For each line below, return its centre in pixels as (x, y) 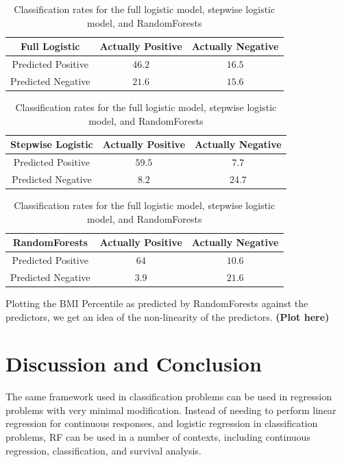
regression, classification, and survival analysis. (103, 450)
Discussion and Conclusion (134, 364)
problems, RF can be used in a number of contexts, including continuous (158, 437)
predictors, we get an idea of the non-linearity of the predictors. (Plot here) (168, 316)
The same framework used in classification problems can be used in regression (169, 397)
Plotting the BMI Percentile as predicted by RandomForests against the (157, 303)
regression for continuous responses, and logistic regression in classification (162, 423)
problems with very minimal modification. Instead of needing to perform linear (171, 410)
